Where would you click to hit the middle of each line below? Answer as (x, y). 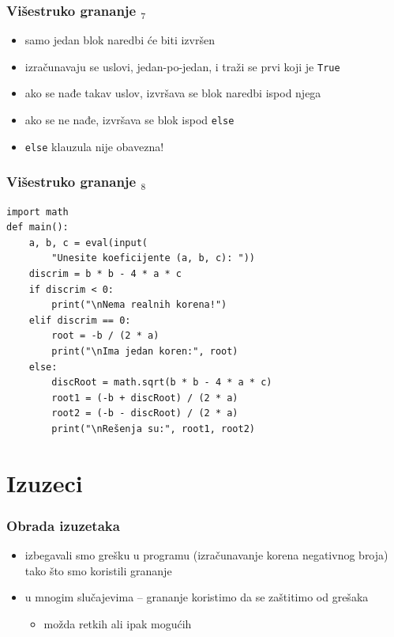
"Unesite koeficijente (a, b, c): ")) (153, 258)
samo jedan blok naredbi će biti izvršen (120, 40)
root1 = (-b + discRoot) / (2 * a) (145, 398)
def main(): (38, 227)
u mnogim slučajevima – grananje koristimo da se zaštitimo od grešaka (197, 597)
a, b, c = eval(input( (88, 243)
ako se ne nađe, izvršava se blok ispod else (129, 120)
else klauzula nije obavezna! (94, 146)
